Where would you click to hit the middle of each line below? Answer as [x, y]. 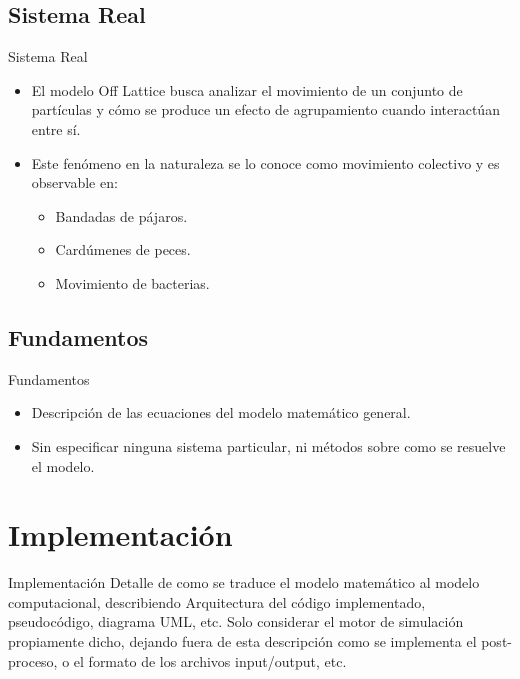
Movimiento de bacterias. [132, 282]
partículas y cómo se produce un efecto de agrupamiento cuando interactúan [265, 109]
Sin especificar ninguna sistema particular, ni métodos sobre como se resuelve [268, 445]
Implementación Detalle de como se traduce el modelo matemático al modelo [244, 582]
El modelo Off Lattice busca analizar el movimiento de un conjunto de [247, 89]
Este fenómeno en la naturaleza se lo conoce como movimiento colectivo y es [265, 162]
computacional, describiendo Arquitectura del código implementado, [217, 601]
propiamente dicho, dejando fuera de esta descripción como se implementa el [242, 641]
